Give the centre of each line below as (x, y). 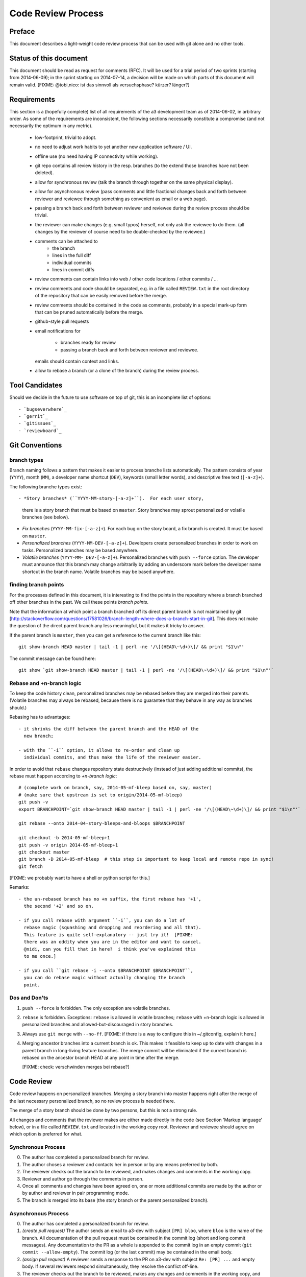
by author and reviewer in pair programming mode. (76, 1193)
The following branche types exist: (46, 487)
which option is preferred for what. (46, 1134)
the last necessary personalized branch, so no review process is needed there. (92, 1101)
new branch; (39, 736)
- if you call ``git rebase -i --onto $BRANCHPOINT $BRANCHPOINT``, (106, 970)
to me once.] (40, 956)
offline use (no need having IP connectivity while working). (97, 156)
